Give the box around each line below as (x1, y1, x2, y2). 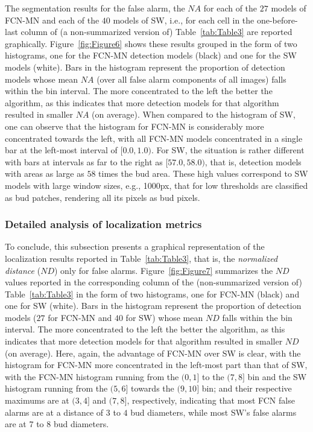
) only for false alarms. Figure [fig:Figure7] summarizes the (54, 264, 273, 276)
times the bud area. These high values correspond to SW (98, 167, 308, 180)
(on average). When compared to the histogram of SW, (92, 108, 296, 121)
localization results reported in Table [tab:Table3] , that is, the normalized (5, 252, 278, 264)
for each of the (203, 2, 258, 14)
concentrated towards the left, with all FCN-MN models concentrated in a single (5, 132, 303, 144)
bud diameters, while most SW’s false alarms (130, 405, 297, 418)
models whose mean (5, 72, 78, 85)
